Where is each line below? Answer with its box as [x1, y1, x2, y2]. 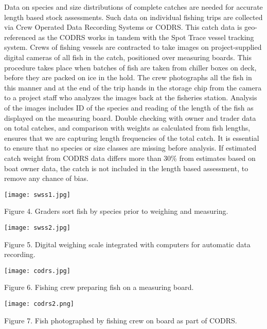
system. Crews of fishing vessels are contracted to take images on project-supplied [4, 42, 262, 52]
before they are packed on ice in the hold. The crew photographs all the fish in [4, 72, 252, 83]
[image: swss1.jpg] [4, 191, 70, 198]
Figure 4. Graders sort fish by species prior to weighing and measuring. [4, 206, 228, 216]
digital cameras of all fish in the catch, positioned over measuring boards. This [4, 51, 252, 62]
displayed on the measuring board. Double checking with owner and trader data [4, 112, 256, 123]
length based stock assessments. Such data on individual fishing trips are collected [4, 11, 263, 22]
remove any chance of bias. [4, 173, 88, 184]
